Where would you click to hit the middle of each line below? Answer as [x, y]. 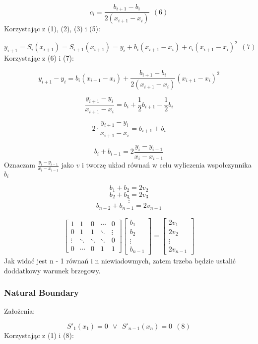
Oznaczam [20, 165]
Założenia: [20, 311]
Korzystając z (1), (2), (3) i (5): [52, 29]
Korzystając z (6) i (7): [39, 58]
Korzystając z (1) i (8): [39, 335]
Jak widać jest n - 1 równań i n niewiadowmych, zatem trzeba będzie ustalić [120, 261]
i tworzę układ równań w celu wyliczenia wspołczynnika [166, 165]
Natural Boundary [41, 293]
